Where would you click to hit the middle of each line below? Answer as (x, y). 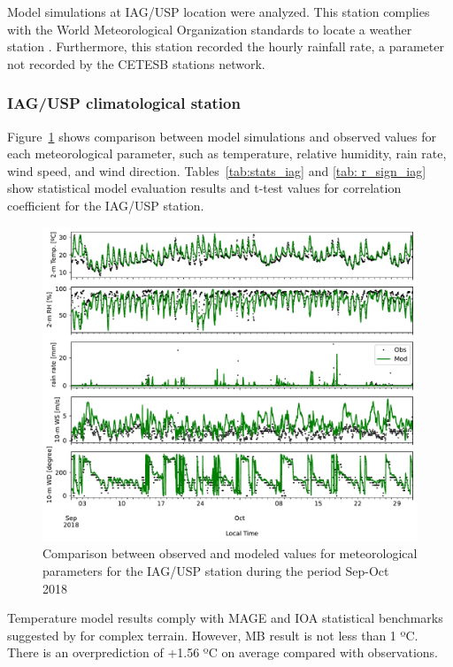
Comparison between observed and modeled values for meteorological (230, 553)
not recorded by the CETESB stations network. (136, 63)
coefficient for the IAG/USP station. (106, 205)
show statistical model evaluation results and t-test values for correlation (204, 188)
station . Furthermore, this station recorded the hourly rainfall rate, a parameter (226, 46)
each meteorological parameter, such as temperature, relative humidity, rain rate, (227, 153)
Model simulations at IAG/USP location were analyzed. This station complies (219, 11)
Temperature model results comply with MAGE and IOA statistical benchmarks (225, 618)
